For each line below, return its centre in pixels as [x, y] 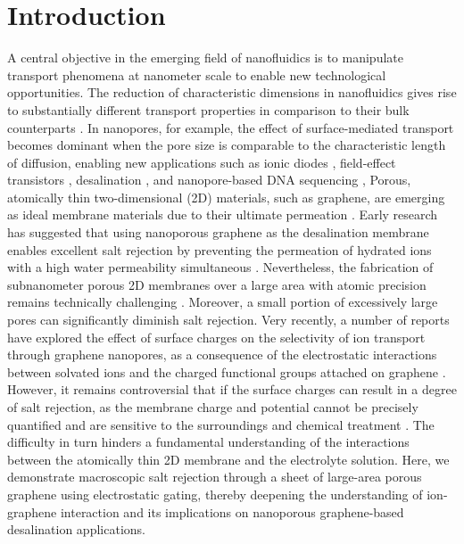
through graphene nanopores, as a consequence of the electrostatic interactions [222, 354]
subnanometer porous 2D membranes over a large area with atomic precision [217, 284]
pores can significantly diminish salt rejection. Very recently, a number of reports [228, 320]
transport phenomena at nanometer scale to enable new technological [197, 74]
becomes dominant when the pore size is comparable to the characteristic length [227, 145]
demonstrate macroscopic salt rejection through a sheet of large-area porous [215, 477]
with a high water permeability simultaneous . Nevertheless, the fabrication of [220, 267]
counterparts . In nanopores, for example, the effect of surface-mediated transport [231, 127]
